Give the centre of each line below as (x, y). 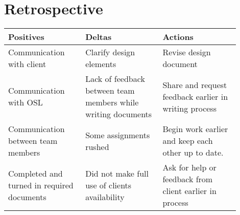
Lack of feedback (115, 79)
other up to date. (193, 153)
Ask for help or (189, 167)
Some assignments (118, 135)
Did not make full (117, 173)
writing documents (119, 114)
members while (112, 102)
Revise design (187, 52)
